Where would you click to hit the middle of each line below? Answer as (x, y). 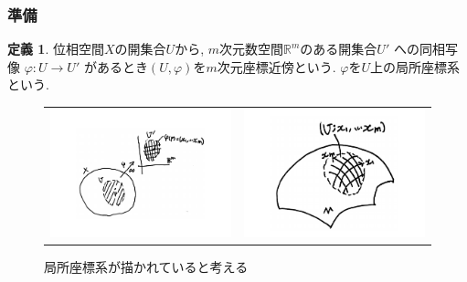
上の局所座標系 (414, 66)
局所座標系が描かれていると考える (146, 266)
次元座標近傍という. (276, 66)
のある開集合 (339, 49)
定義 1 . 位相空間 (56, 49)
